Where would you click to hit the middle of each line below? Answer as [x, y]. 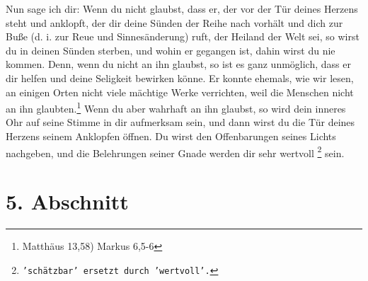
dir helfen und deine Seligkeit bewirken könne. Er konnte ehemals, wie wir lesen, [180, 78]
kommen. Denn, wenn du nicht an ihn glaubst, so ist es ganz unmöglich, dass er [178, 64]
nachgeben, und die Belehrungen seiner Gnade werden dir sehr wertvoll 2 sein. [175, 151]
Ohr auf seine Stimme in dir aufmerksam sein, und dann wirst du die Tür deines [180, 122]
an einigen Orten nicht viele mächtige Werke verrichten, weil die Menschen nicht [180, 92]
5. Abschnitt [67, 201]
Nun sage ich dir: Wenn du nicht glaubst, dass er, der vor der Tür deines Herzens [182, 8]
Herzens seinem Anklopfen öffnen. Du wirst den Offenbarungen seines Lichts [171, 136]
